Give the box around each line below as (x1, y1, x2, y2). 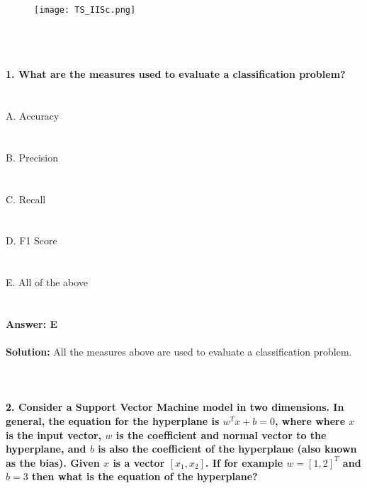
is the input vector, (6, 427, 102, 442)
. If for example (205, 455, 283, 470)
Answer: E (6, 316, 58, 331)
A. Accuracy (6, 108, 60, 123)
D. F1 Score (6, 233, 57, 248)
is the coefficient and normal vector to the (115, 427, 327, 442)
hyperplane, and (6, 441, 86, 456)
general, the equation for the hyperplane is (6, 414, 220, 429)
